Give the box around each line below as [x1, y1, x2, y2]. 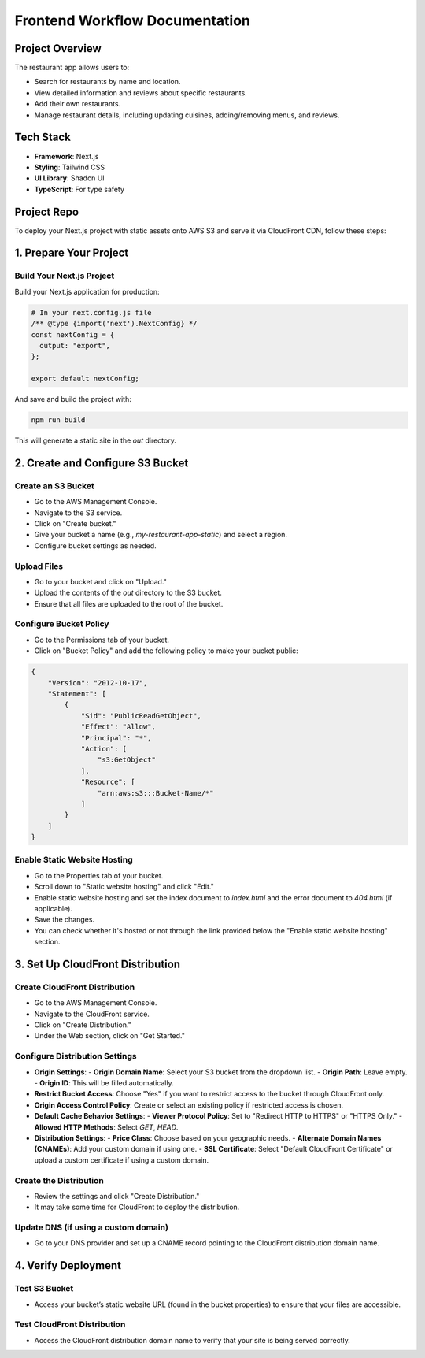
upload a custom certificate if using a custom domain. [34, 1155, 209, 1165]
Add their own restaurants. [34, 99, 121, 109]
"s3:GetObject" [97, 755, 157, 764]
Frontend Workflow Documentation [14, 12, 251, 29]
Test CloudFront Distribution [14, 1319, 126, 1330]
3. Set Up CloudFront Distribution [14, 957, 181, 970]
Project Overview [14, 42, 102, 55]
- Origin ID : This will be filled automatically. [34, 1078, 174, 1087]
